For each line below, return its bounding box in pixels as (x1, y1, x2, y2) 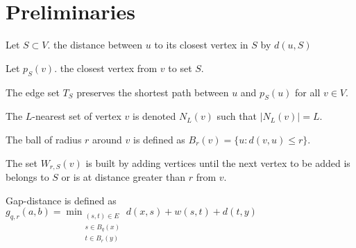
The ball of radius (6, 132, 82, 146)
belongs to (6, 169, 49, 184)
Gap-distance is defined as (6, 193, 117, 207)
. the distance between (47, 37, 143, 52)
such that (217, 109, 257, 123)
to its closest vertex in (154, 37, 248, 52)
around (92, 132, 122, 146)
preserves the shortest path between (76, 85, 229, 99)
